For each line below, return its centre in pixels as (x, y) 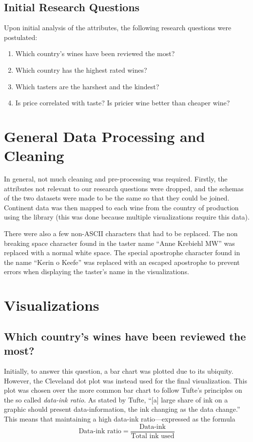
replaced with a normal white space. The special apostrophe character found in (122, 252)
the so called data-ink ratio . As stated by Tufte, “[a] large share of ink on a (116, 399)
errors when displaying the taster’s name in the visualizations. (97, 271)
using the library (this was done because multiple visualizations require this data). (127, 217)
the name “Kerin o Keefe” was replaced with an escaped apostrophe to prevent (122, 262)
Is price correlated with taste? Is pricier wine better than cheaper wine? (123, 103)
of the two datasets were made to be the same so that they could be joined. (117, 198)
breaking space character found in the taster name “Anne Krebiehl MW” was (119, 243)
